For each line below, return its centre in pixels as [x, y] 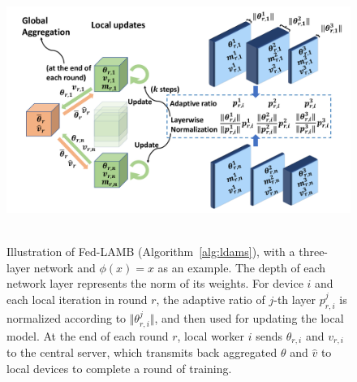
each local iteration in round [77, 299]
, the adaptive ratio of [211, 299]
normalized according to [67, 317]
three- [314, 252]
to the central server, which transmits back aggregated [142, 352]
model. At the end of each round [88, 336]
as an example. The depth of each [242, 267]
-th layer [295, 299]
